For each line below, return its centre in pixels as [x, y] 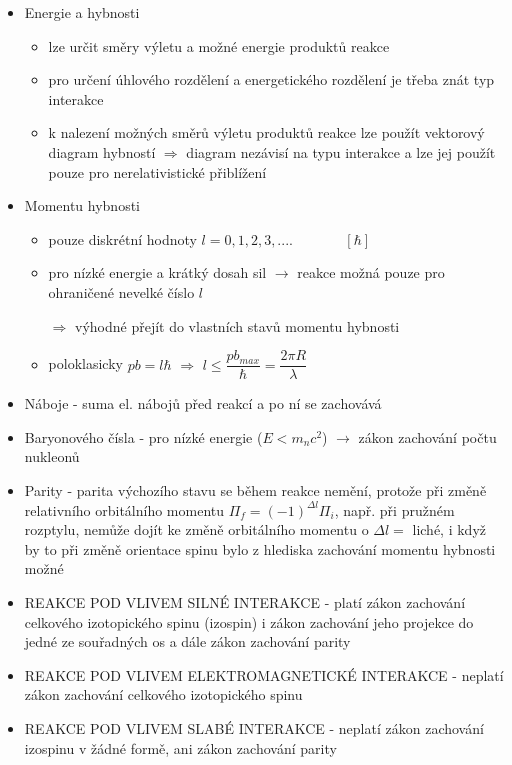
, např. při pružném [394, 509]
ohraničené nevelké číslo [121, 291]
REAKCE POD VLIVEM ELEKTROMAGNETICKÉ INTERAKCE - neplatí [264, 674]
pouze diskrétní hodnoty [122, 238]
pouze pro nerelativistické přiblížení [157, 171]
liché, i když [449, 529]
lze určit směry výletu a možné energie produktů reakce [219, 45]
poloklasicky [85, 363]
